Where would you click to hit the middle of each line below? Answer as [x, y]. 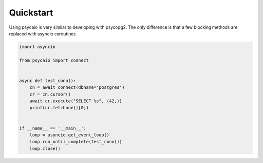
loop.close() [45, 148]
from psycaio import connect [54, 60]
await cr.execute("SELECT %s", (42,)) [76, 101]
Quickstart [31, 13]
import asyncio [37, 47]
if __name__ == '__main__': [53, 128]
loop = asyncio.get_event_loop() [69, 135]
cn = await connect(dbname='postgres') [77, 88]
